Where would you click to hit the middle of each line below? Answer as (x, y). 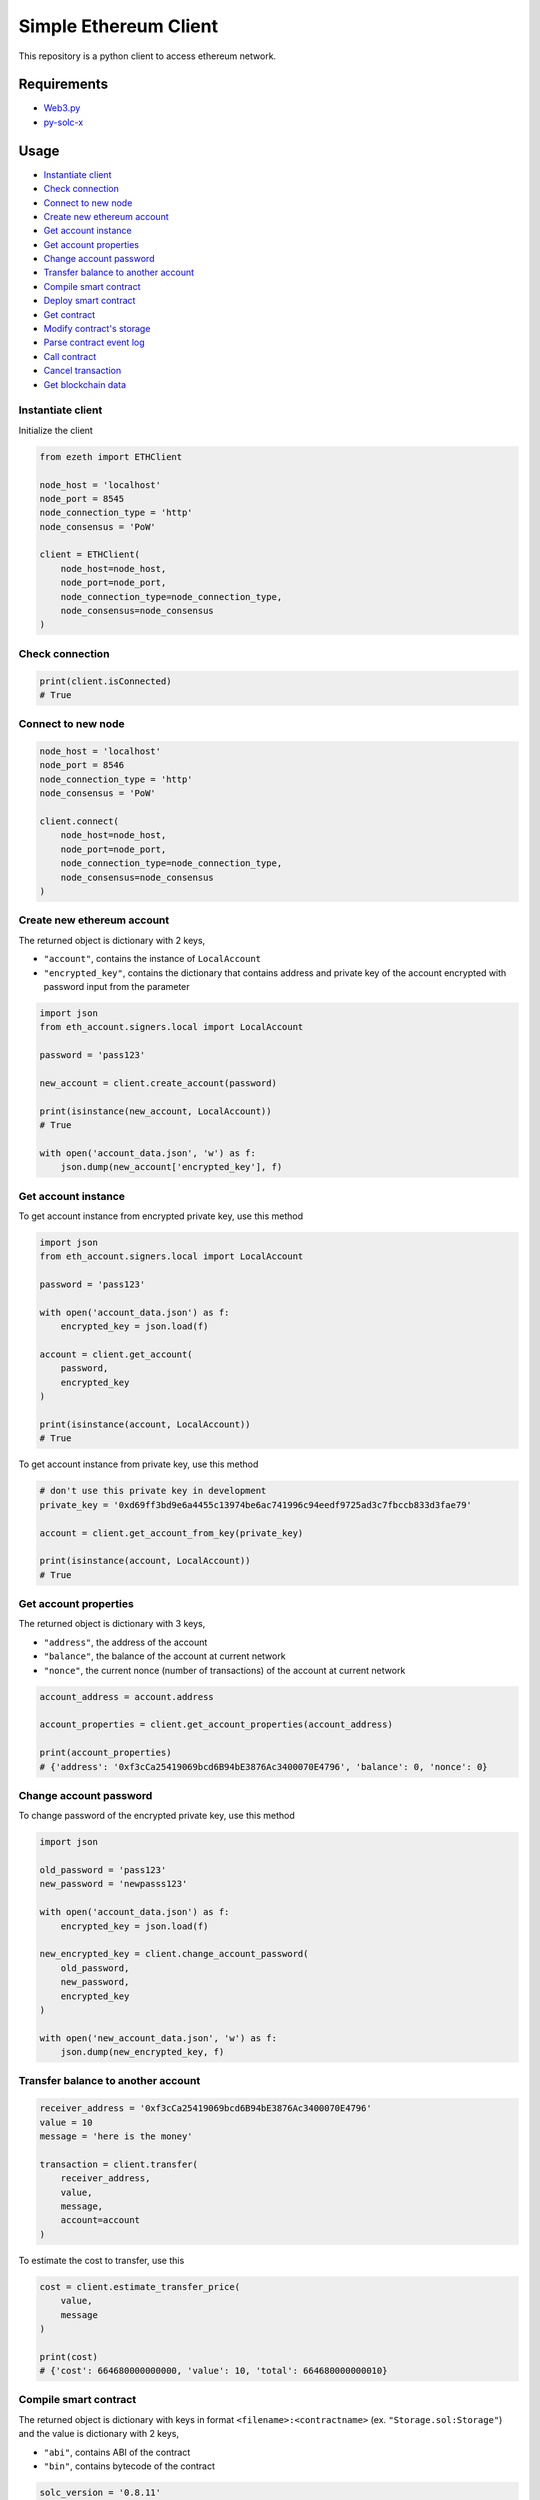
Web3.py (62, 108)
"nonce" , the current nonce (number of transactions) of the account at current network (224, 1670)
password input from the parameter (116, 986)
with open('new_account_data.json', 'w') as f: (158, 2038)
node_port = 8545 (82, 498)
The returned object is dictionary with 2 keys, (112, 940)
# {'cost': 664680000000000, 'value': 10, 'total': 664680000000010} (213, 2371)
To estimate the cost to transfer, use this (101, 2260)
